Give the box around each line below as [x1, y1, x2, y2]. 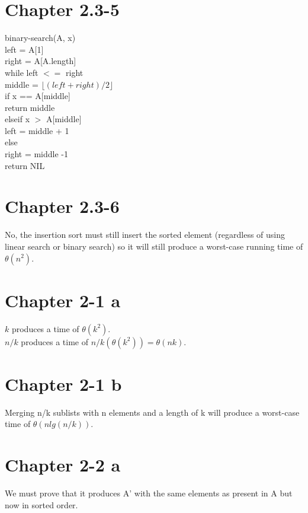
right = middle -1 [5, 148, 68, 160]
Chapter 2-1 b [5, 371, 122, 396]
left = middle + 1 [5, 124, 69, 136]
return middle [5, 101, 55, 113]
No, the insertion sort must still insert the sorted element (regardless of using [5, 228, 285, 241]
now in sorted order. [5, 498, 78, 511]
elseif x [5, 113, 30, 125]
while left [5, 66, 38, 78]
